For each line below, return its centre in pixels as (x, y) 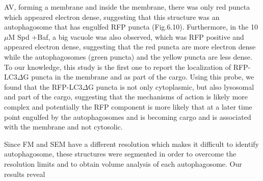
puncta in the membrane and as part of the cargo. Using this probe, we (143, 77)
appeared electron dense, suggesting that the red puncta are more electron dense (130, 47)
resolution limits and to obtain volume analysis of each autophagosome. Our (123, 163)
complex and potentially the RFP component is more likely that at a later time (128, 106)
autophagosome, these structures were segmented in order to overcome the (120, 154)
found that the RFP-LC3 (43, 86)
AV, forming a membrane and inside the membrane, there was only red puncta (127, 7)
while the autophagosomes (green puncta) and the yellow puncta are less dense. (128, 56)
